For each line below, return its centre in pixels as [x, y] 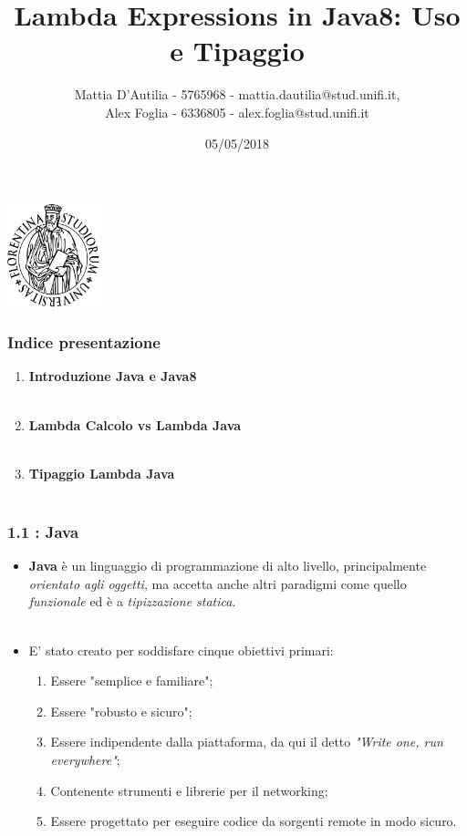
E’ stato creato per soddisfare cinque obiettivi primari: [181, 650]
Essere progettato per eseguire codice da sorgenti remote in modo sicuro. [254, 821]
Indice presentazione [84, 342]
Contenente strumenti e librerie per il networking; [189, 790]
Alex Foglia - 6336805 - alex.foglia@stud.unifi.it [237, 112]
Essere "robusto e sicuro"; [121, 711]
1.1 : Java [43, 531]
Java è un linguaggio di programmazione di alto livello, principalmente [228, 566]
